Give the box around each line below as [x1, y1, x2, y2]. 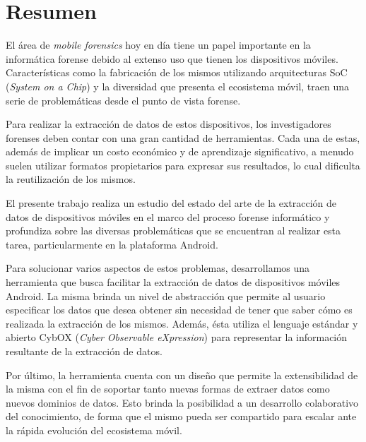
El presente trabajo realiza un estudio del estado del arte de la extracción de [6, 196, 337, 210]
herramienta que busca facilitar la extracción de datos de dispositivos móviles [6, 275, 341, 289]
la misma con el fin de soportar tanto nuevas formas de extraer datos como [6, 381, 330, 396]
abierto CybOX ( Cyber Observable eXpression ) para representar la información [6, 330, 348, 345]
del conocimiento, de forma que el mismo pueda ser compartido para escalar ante [6, 409, 357, 424]
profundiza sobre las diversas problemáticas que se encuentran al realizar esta [6, 223, 341, 238]
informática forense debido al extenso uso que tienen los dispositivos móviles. [6, 51, 338, 66]
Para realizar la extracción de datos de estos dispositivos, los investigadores [6, 117, 331, 131]
